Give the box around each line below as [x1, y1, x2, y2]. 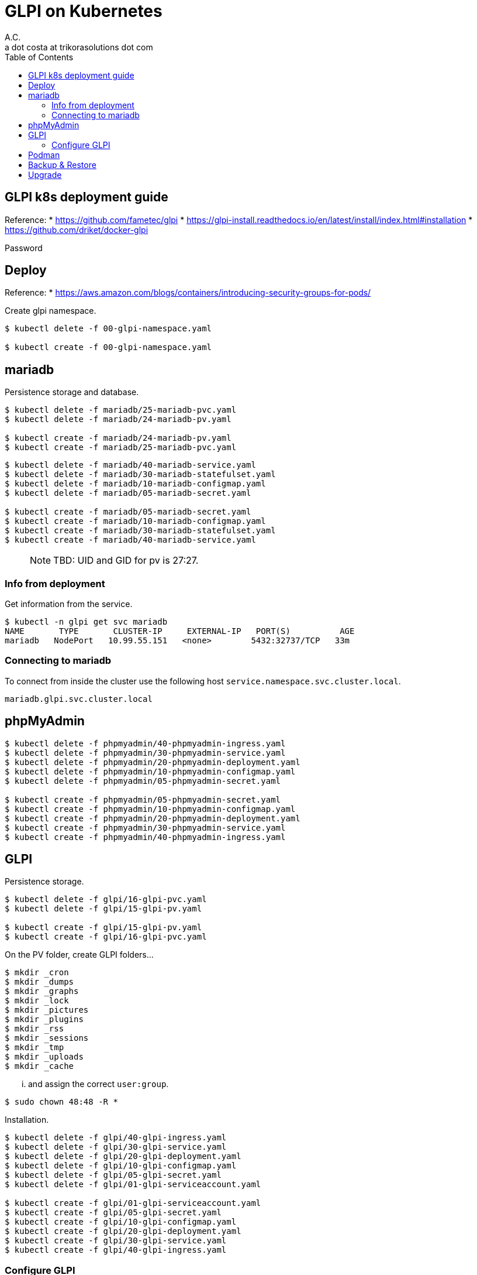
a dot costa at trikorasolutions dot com [5, 42, 153, 52]
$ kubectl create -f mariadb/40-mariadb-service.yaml [5, 535, 256, 545]
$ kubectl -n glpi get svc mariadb [5, 617, 168, 627]
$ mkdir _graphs [5, 986, 79, 996]
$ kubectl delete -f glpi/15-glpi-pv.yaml [5, 904, 202, 914]
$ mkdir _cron [5, 968, 69, 978]
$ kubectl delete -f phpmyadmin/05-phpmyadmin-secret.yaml [5, 776, 281, 786]
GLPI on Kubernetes [5, 1, 163, 21]
